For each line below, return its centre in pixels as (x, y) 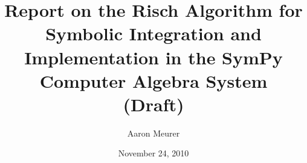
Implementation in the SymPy (153, 57)
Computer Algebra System (153, 80)
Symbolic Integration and (153, 33)
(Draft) (153, 104)
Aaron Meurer (153, 133)
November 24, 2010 (153, 153)
